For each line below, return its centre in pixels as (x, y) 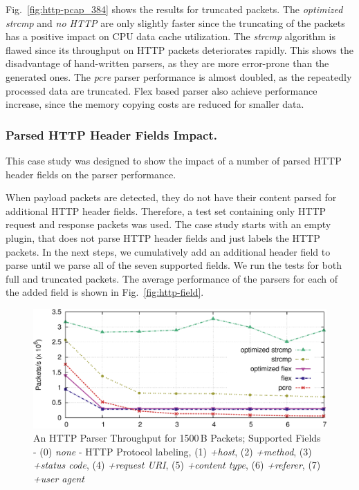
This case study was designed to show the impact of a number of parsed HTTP (174, 160)
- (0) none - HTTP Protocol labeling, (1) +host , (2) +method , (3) (173, 451)
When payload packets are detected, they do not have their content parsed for (171, 197)
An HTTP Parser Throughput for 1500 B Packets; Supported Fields (177, 438)
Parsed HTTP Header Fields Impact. (111, 134)
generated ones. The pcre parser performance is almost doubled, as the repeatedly (179, 76)
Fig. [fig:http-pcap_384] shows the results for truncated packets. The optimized (174, 9)
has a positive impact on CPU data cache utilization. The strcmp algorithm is (171, 36)
